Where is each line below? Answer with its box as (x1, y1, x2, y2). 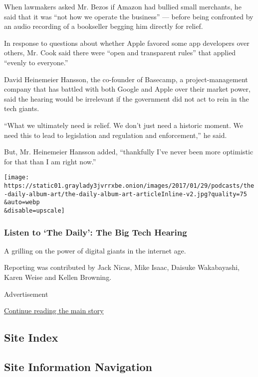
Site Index (4, 330, 58, 345)
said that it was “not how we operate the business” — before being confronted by (4, 11, 254, 21)
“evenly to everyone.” (4, 57, 68, 67)
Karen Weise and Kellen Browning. (4, 272, 112, 282)
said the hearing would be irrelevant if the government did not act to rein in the (4, 93, 249, 104)
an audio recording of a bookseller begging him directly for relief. (4, 21, 203, 31)
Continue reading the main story (4, 305, 104, 316)
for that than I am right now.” (4, 156, 96, 166)
